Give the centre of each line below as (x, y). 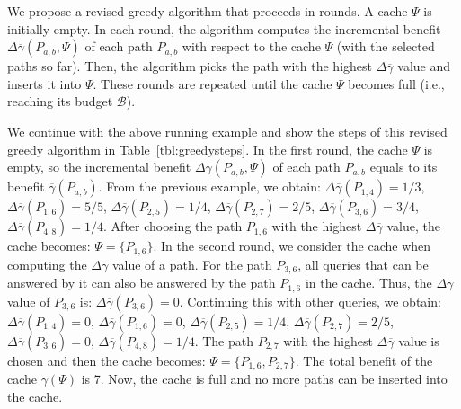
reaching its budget (60, 101)
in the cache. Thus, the (368, 283)
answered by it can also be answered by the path (142, 283)
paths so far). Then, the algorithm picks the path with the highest (190, 66)
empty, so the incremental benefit (99, 167)
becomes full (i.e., (396, 83)
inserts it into (44, 83)
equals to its (403, 167)
